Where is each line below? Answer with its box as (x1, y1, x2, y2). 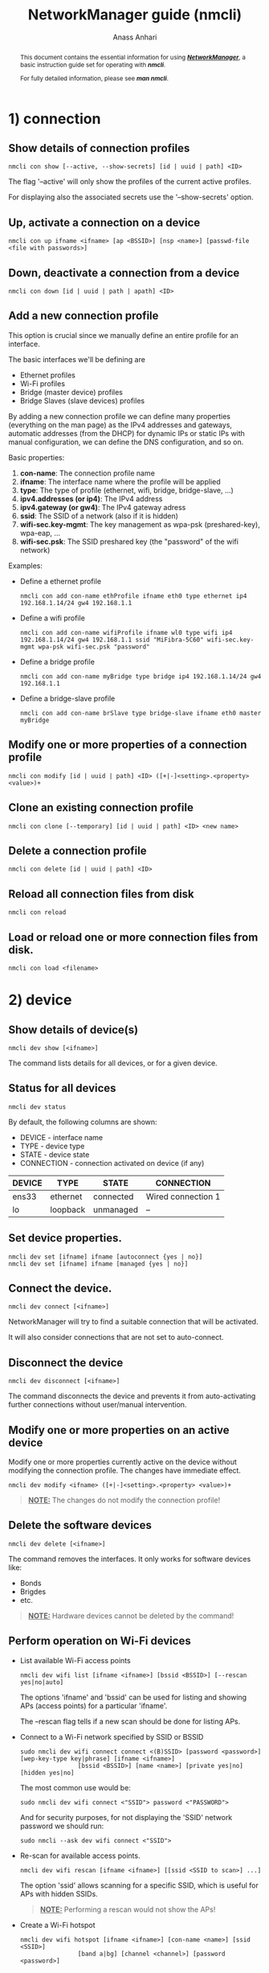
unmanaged (92, 1204, 139, 1215)
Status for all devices (8, 1081, 116, 1095)
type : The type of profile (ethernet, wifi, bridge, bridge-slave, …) (19, 485, 234, 495)
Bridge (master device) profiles (19, 387, 123, 397)
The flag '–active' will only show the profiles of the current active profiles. (8, 177, 251, 187)
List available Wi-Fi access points (19, 1655, 131, 1665)
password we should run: (19, 1821, 104, 1831)
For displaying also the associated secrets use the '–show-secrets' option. (8, 192, 255, 202)
